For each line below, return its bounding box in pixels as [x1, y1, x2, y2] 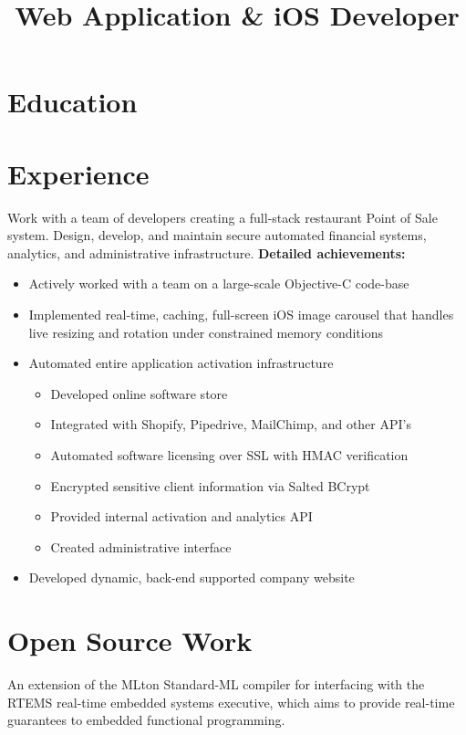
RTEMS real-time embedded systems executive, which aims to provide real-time [7, 692, 455, 711]
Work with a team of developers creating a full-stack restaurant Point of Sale [7, 207, 438, 226]
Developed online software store [50, 383, 228, 403]
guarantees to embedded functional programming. [7, 710, 285, 730]
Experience [7, 154, 150, 192]
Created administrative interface [50, 537, 232, 556]
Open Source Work [7, 622, 253, 659]
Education [7, 83, 138, 121]
